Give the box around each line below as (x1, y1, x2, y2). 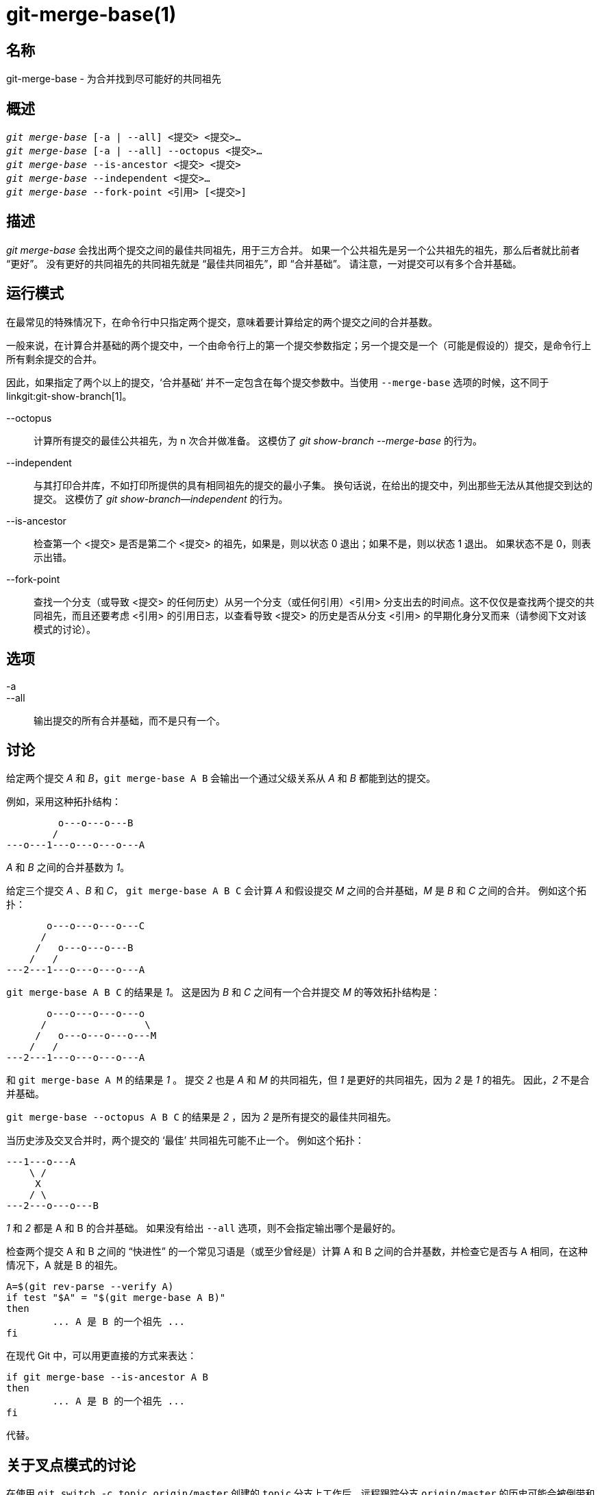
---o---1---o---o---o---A (6, 839, 145, 851)
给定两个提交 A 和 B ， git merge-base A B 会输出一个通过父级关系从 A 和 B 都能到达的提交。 (6, 772, 436, 785)
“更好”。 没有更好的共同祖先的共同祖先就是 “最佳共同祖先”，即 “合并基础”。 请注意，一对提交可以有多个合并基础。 (6, 257, 522, 270)
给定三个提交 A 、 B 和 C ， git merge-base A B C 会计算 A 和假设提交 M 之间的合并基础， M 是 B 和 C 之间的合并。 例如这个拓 (6, 885, 587, 897)
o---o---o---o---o (47, 1008, 145, 1020)
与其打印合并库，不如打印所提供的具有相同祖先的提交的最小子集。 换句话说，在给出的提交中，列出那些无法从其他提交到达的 (34, 479, 592, 491)
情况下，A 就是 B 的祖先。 (6, 1259, 123, 1271)
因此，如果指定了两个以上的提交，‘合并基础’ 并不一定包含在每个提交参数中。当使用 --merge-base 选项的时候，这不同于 (6, 376, 549, 388)
